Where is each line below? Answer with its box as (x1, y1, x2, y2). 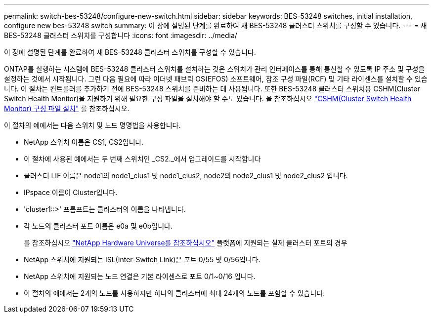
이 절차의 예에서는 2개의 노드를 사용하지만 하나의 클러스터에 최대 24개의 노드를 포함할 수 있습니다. (24, 289, 325, 297)
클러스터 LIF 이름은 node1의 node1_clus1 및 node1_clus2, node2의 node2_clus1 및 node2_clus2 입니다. (24, 171, 348, 180)
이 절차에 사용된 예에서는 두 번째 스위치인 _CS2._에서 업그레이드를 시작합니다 (24, 155, 261, 163)
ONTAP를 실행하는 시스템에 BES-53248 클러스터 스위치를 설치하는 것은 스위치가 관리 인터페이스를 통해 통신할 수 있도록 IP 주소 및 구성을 (4, 65, 425, 73)
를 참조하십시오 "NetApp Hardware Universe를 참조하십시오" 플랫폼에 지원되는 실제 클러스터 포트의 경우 (24, 238, 347, 247)
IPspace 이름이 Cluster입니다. (24, 188, 118, 197)
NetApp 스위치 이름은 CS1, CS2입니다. (24, 138, 144, 146)
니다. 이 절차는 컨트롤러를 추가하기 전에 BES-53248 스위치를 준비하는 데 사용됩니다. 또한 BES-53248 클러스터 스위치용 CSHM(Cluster (4, 84, 420, 93)
